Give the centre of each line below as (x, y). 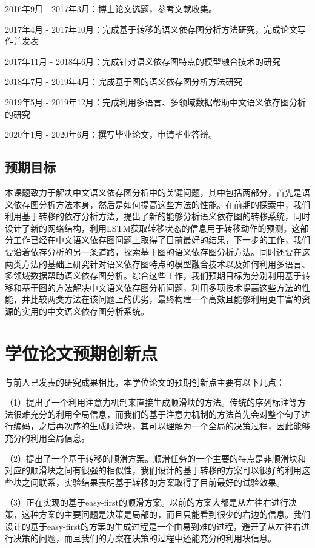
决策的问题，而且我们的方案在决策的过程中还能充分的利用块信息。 (144, 538)
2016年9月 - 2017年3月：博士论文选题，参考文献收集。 (111, 8)
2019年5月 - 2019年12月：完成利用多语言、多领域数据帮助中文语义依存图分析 (155, 102)
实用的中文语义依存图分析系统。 (85, 311)
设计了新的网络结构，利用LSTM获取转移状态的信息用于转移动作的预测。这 (153, 228)
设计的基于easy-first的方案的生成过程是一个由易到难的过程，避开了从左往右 (153, 526)
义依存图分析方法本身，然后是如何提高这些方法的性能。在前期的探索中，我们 (157, 204)
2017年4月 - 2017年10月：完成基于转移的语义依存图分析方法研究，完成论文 (151, 29)
